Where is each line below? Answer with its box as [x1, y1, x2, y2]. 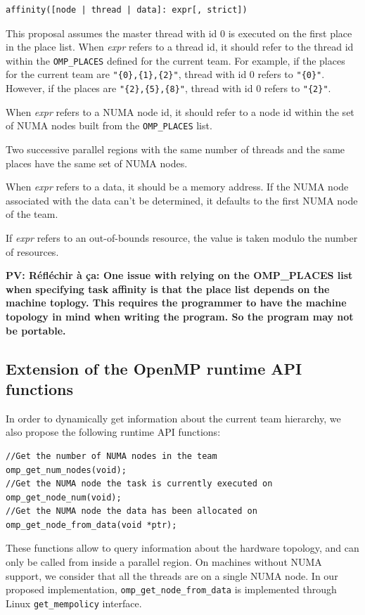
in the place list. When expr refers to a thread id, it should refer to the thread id [6, 39, 354, 54]
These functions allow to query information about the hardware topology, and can [6, 540, 359, 555]
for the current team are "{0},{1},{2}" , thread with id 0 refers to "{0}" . [6, 67, 325, 82]
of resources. [6, 244, 59, 259]
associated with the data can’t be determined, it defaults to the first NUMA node [6, 193, 358, 207]
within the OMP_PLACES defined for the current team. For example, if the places [6, 53, 345, 67]
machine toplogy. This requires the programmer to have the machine [6, 295, 347, 310]
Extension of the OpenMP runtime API [6, 357, 302, 379]
